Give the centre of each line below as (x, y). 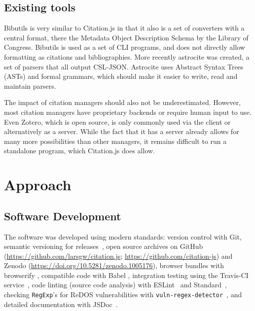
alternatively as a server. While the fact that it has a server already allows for (122, 131)
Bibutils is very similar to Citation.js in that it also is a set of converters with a (124, 28)
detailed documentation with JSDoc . (61, 304)
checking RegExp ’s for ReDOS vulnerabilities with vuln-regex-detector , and (123, 294)
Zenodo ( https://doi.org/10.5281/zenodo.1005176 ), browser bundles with (114, 265)
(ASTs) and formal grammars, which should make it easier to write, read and (121, 76)
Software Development (63, 216)
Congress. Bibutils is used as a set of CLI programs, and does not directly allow (125, 47)
